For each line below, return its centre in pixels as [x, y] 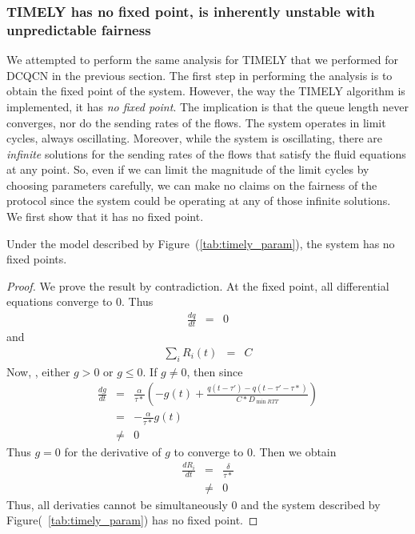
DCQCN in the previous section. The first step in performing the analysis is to [200, 75]
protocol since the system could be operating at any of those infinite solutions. [199, 201]
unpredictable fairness [79, 29]
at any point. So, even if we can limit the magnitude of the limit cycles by [188, 169]
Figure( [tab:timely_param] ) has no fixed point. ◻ [132, 520]
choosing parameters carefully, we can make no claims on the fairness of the [192, 185]
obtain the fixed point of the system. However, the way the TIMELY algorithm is [206, 91]
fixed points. [37, 259]
